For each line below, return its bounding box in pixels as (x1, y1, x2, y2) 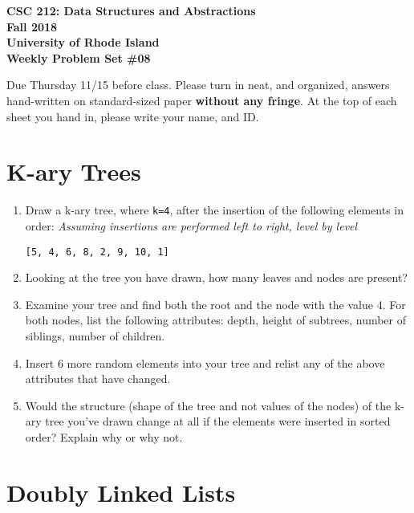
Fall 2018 (6, 18, 58, 35)
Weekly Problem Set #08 (6, 49, 151, 66)
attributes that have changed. (25, 370, 171, 387)
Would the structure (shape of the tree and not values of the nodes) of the (25, 397, 392, 413)
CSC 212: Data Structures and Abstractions (6, 2, 256, 18)
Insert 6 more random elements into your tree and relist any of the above (25, 354, 385, 371)
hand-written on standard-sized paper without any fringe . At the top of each (6, 92, 397, 108)
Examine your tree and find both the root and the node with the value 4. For (25, 295, 406, 312)
